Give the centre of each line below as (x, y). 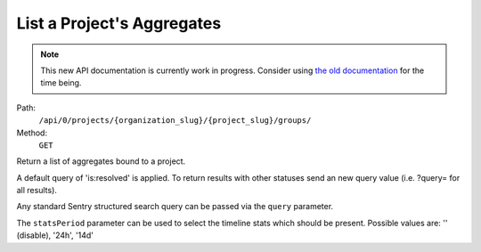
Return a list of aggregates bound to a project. (101, 161)
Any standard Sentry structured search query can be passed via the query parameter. (175, 207)
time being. (61, 83)
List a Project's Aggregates (119, 23)
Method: (32, 133)
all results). (37, 191)
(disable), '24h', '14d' (55, 235)
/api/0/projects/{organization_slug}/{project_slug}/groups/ (175, 121)
